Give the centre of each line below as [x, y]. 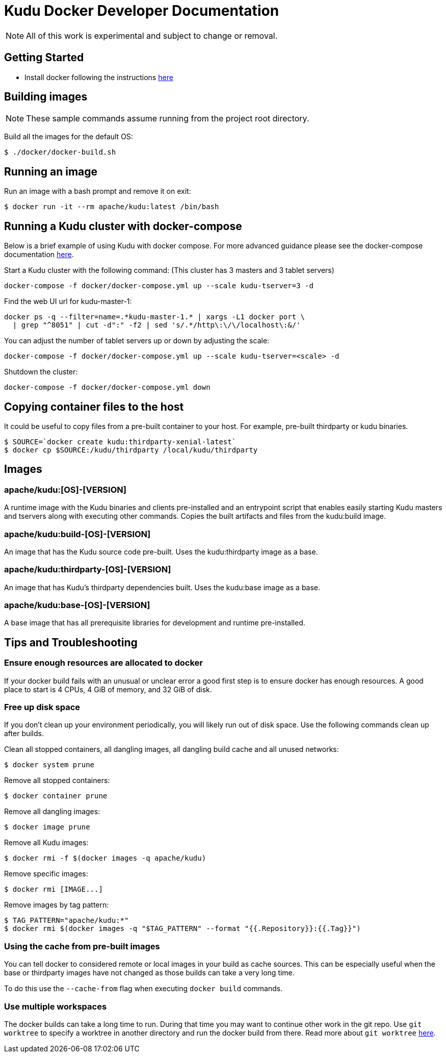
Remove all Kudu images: [46, 843]
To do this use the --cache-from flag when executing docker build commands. [143, 989]
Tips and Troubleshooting [71, 642]
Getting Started [44, 58]
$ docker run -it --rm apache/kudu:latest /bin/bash [112, 207]
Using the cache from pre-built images [82, 946]
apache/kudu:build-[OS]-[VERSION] [77, 534]
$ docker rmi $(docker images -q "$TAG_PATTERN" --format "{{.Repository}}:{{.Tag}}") [182, 929]
